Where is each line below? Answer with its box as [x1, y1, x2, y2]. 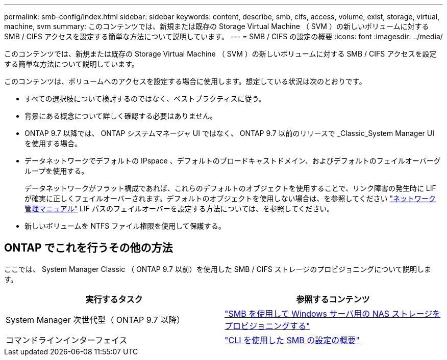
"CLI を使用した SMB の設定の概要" [225, 335, 360, 345]
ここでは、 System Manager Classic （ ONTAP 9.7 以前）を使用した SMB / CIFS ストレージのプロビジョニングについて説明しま [4, 264, 431, 273]
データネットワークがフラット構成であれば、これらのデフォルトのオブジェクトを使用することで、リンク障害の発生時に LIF [24, 184, 436, 192]
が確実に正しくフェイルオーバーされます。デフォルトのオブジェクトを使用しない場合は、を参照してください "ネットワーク [24, 194, 436, 203]
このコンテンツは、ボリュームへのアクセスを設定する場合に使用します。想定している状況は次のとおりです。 [4, 77, 366, 86]
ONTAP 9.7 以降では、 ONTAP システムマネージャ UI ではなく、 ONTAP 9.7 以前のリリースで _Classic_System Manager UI [24, 129, 434, 137]
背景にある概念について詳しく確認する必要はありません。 [24, 112, 217, 120]
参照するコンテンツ [296, 294, 370, 304]
